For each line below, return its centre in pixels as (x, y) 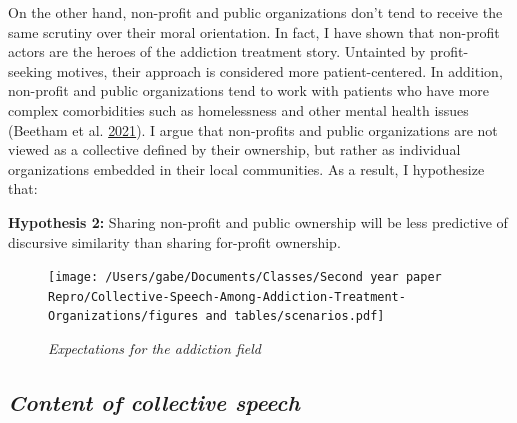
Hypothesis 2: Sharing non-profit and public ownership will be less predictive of (258, 221)
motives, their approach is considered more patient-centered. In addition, (279, 70)
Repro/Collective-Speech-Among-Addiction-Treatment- (227, 296)
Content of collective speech (154, 402)
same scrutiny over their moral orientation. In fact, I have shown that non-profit (254, 31)
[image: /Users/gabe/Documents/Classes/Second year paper (245, 277)
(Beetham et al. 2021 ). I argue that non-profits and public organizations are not (253, 129)
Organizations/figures (123, 316)
